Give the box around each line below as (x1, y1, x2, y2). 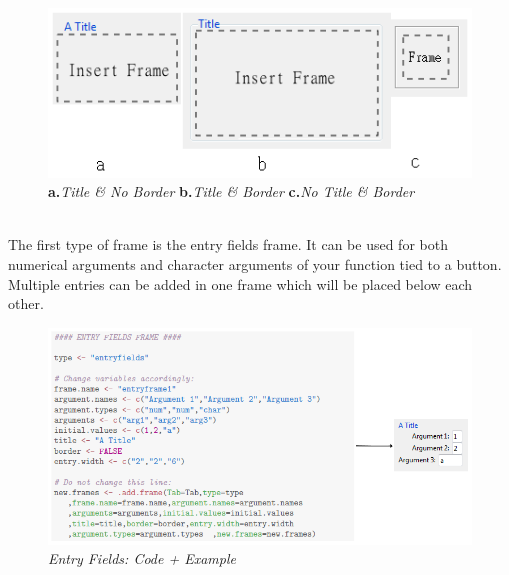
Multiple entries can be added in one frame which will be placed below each (8, 273, 473, 294)
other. (8, 293, 44, 314)
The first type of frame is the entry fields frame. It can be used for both (8, 234, 448, 255)
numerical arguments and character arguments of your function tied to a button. (8, 253, 502, 274)
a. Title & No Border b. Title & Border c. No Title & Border (48, 181, 415, 202)
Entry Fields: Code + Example (48, 548, 236, 569)
